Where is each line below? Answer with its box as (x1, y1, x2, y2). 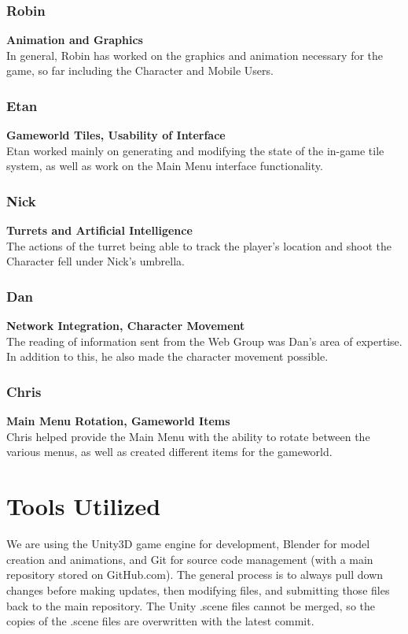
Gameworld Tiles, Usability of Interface (6, 127, 226, 143)
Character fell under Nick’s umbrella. (6, 253, 185, 269)
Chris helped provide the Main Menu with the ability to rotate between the (6, 428, 370, 444)
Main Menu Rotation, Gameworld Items (6, 413, 230, 429)
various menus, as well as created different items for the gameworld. (6, 443, 333, 460)
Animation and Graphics (6, 32, 143, 48)
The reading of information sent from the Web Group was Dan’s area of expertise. (6, 332, 402, 349)
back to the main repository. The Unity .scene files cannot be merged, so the (6, 597, 375, 614)
